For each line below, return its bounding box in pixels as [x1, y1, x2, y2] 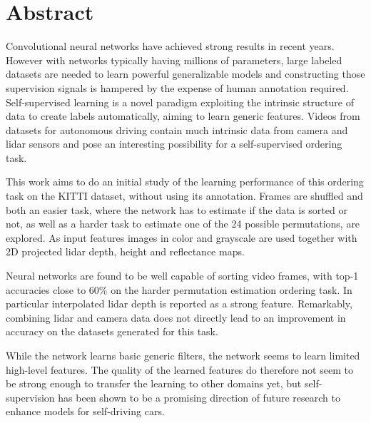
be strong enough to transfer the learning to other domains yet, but [6, 376, 302, 391]
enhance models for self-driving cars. [6, 404, 165, 419]
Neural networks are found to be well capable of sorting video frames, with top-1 [6, 268, 359, 283]
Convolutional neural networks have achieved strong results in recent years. [6, 39, 335, 53]
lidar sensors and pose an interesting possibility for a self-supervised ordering [6, 136, 342, 151]
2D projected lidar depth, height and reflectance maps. [6, 244, 245, 259]
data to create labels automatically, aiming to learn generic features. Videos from [6, 108, 360, 123]
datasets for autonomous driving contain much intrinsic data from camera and [6, 122, 348, 137]
